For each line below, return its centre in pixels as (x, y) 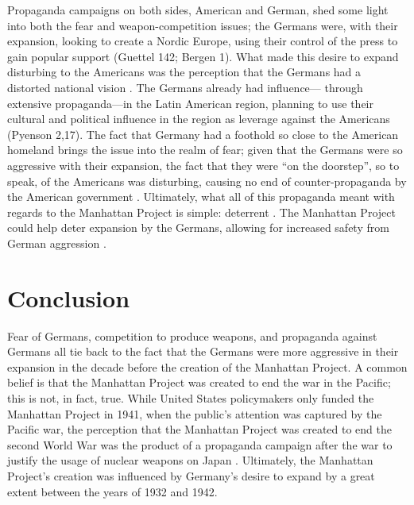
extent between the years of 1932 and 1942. (112, 491)
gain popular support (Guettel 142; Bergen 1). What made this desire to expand (203, 56)
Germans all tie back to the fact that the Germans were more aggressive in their (203, 351)
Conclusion (69, 297)
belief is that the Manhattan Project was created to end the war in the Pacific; (199, 382)
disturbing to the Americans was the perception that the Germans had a (184, 72)
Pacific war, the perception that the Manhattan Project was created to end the (200, 429)
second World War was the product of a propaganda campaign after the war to (200, 444)
